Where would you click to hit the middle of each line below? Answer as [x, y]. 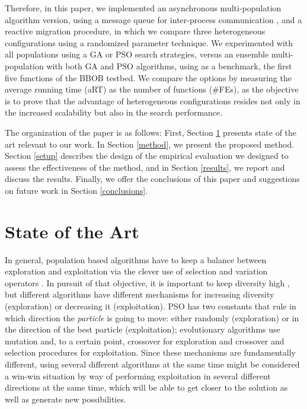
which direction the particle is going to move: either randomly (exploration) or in [152, 317]
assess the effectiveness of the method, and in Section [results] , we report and [145, 167]
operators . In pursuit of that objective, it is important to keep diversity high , [147, 282]
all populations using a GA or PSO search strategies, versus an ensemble [137, 54]
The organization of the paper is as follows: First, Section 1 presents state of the [151, 132]
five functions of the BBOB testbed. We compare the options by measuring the [148, 77]
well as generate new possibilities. [65, 399]
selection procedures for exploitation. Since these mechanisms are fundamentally [150, 352]
